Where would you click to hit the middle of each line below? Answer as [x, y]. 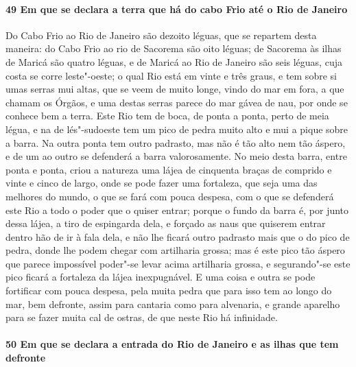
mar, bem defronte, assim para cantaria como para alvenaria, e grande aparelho [173, 304]
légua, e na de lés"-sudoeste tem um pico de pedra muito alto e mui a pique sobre [177, 129]
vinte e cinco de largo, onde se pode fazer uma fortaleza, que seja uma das [162, 183]
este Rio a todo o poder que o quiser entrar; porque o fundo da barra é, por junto [177, 210]
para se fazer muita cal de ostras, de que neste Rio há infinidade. [142, 317]
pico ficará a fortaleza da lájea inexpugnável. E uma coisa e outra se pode [161, 277]
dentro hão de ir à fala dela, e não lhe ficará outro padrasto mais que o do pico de [178, 236]
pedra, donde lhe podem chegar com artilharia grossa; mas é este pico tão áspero [175, 250]
